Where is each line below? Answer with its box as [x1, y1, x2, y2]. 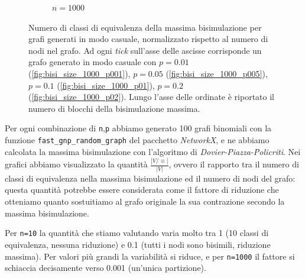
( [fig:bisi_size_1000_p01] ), [57, 79, 155, 91]
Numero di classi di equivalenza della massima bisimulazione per [28, 21, 262, 33]
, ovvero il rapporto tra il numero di [168, 158, 299, 170]
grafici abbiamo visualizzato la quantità [5, 158, 148, 170]
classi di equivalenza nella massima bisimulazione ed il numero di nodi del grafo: [5, 172, 296, 184]
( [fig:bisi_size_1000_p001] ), [28, 67, 131, 79]
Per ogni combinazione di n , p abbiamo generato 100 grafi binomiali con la [5, 122, 272, 134]
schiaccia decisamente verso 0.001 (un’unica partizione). [5, 261, 206, 274]
